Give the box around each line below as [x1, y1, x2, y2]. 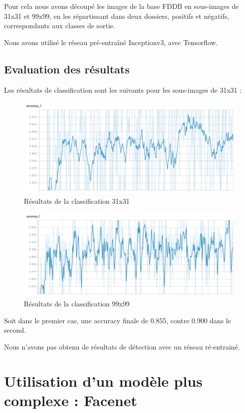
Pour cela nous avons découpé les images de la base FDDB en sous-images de [4, 1, 239, 11]
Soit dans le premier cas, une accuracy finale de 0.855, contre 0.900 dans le [4, 315, 231, 325]
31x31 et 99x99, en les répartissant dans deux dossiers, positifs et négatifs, [4, 10, 229, 21]
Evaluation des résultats [4, 61, 130, 76]
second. [4, 325, 26, 335]
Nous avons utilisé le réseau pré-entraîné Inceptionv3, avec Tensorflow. [4, 37, 218, 47]
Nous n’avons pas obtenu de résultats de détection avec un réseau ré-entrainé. [4, 341, 240, 352]
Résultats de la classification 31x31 [24, 195, 130, 206]
